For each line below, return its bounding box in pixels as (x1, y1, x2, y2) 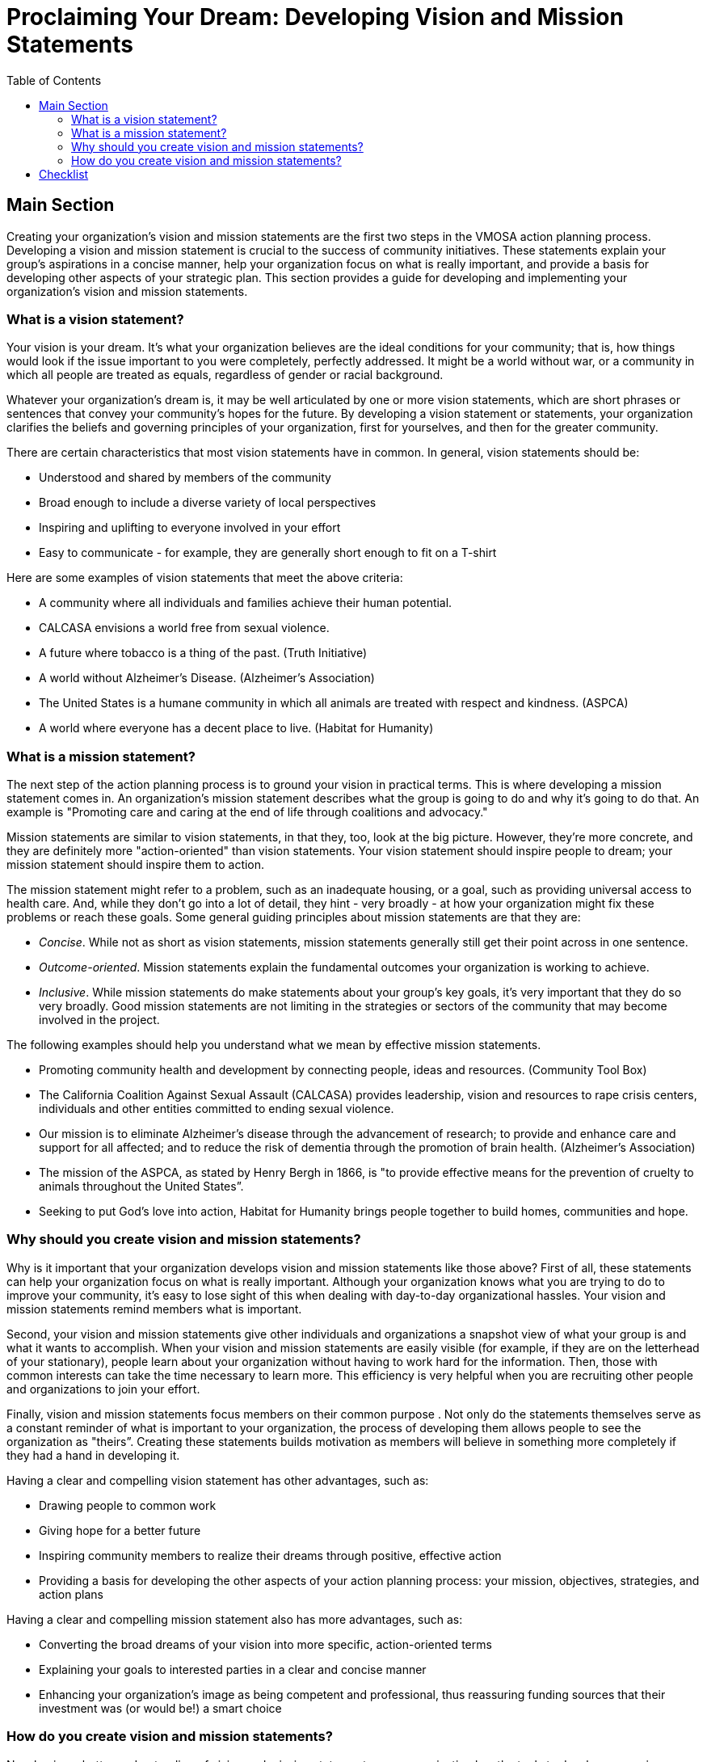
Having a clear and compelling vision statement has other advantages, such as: (6, 1473, 429, 1487)
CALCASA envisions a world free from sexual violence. (39, 621, 330, 635)
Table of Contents (6, 73, 102, 87)
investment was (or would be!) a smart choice (39, 1701, 282, 1715)
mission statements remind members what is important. (6, 1301, 302, 1316)
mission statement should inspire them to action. (6, 858, 265, 872)
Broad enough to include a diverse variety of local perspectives (39, 495, 377, 510)
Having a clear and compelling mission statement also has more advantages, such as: (6, 1612, 463, 1626)
